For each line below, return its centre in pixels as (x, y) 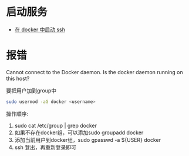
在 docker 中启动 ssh (40, 29)
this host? (18, 78)
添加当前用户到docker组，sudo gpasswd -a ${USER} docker (88, 140)
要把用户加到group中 (31, 90)
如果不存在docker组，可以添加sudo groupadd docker (79, 132)
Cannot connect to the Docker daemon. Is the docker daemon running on (95, 72)
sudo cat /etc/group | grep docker (56, 125)
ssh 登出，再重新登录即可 (45, 147)
